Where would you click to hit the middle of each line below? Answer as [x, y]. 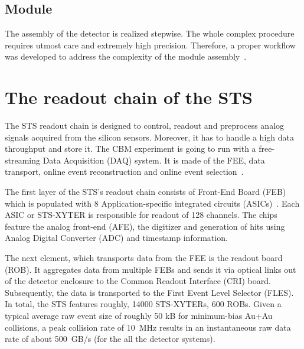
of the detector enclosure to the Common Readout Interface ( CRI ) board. [138, 281]
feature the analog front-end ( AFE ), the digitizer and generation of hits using [145, 226]
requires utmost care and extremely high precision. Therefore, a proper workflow [150, 45]
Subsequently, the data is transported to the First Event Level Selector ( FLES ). [149, 292]
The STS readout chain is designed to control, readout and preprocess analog [145, 125]
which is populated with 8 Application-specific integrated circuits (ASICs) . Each [152, 203]
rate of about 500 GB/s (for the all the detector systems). [110, 339]
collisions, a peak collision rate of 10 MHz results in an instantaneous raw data [148, 327]
